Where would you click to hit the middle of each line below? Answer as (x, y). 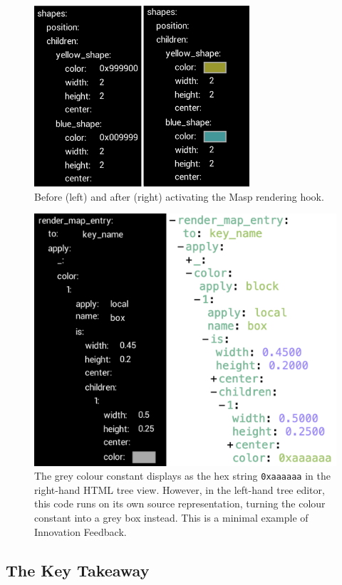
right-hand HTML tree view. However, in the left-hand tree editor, (180, 489)
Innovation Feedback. (81, 531)
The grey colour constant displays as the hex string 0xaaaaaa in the (182, 476)
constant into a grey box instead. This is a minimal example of (171, 517)
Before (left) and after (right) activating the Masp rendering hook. (179, 196)
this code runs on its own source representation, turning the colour (180, 504)
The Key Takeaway (78, 570)
